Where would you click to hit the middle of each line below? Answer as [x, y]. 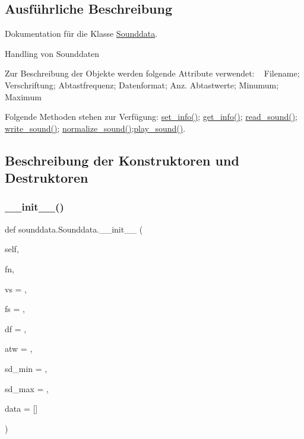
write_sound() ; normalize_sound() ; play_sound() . [95, 128]
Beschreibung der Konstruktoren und [122, 160]
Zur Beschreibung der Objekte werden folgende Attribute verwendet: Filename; [152, 73]
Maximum [23, 96]
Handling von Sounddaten [52, 53]
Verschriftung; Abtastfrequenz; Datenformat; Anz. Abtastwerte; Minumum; [142, 85]
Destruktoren [47, 178]
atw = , [19, 349]
